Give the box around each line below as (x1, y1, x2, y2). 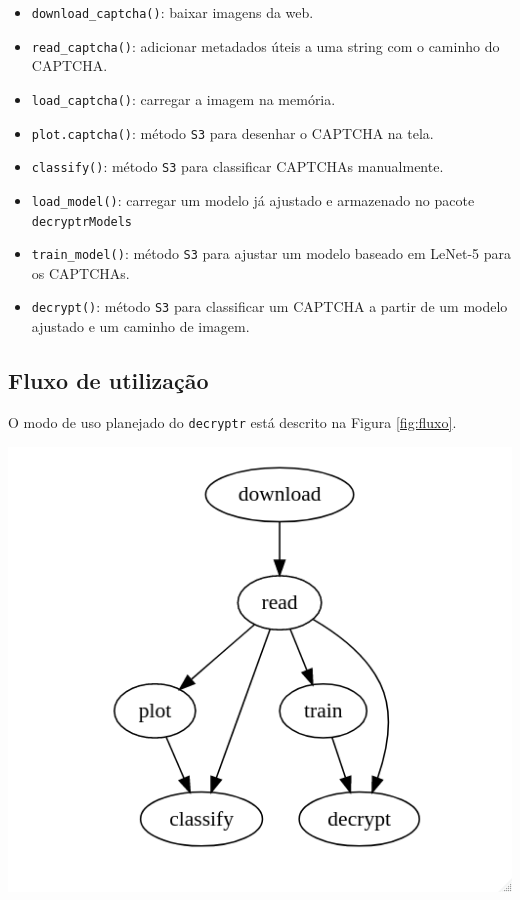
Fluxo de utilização (8, 365, 209, 396)
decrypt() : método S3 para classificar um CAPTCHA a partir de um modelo (31, 296, 508, 317)
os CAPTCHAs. (31, 262, 130, 283)
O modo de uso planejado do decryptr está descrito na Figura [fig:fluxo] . (8, 411, 457, 432)
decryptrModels (31, 214, 133, 229)
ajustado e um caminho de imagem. (31, 316, 250, 337)
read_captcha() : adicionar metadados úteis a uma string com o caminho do (31, 35, 500, 56)
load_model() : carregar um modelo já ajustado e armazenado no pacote (31, 189, 475, 210)
